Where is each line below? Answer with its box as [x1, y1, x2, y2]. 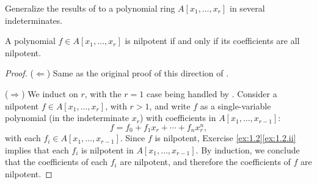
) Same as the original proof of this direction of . [46, 67, 229, 79]
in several [230, 2, 265, 14]
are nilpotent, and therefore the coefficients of [120, 155, 291, 168]
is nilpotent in [81, 143, 134, 156]
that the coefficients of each [5, 155, 108, 168]
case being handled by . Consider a [146, 87, 277, 100]
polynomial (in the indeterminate [5, 111, 129, 124]
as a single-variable [200, 99, 271, 112]
